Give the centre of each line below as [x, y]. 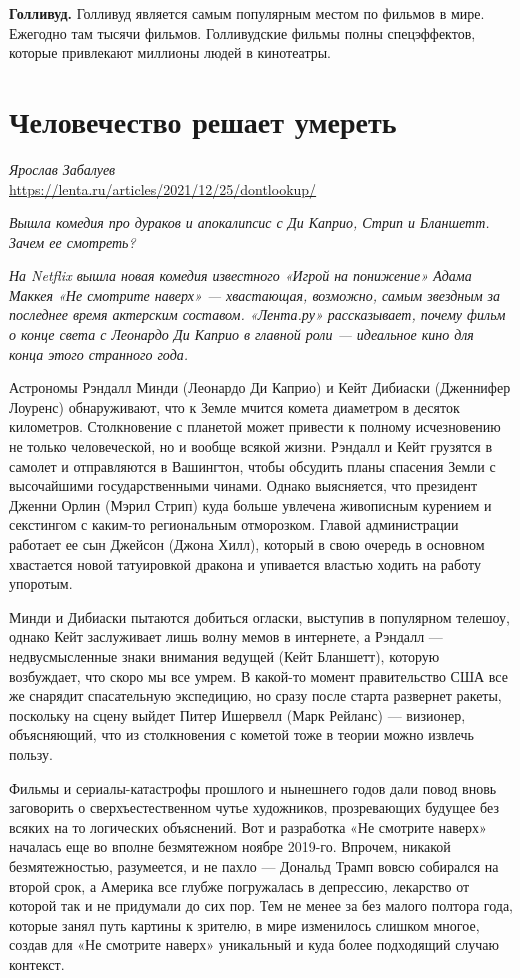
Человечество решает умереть [203, 120]
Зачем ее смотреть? [72, 241]
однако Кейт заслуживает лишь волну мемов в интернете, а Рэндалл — [226, 636]
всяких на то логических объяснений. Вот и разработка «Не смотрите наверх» [248, 826]
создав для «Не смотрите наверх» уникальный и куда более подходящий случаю [254, 944]
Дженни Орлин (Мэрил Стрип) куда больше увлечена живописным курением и [250, 504]
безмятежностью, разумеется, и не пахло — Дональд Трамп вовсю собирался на [254, 865]
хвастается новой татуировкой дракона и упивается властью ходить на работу [245, 563]
